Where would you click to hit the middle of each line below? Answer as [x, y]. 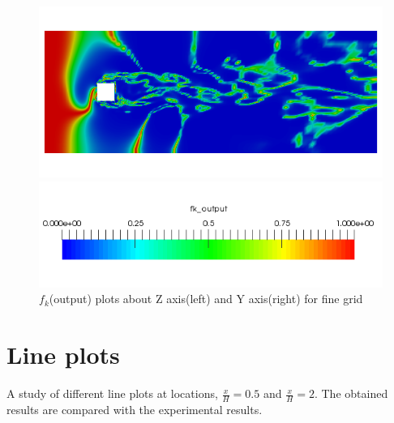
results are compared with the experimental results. [135, 409]
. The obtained [351, 393]
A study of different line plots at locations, [112, 393]
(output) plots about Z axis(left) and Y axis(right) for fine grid [206, 299]
